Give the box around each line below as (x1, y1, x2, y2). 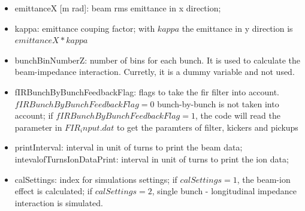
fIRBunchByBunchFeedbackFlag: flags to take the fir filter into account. (14, 85, 279, 98)
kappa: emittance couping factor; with (14, 22, 155, 34)
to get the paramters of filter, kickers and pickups (116, 120, 298, 133)
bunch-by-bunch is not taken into (157, 97, 279, 110)
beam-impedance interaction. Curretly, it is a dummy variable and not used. (14, 65, 295, 78)
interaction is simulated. (14, 196, 103, 209)
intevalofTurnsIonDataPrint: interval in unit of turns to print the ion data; (14, 152, 289, 165)
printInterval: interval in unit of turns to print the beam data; (14, 141, 243, 153)
